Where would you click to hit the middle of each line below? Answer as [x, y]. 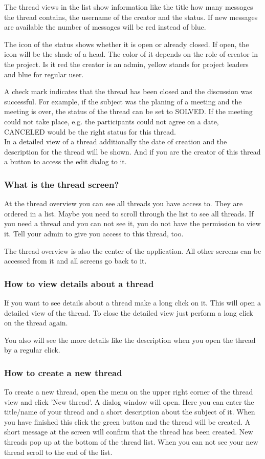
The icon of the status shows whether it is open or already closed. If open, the [127, 44]
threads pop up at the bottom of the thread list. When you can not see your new [131, 442]
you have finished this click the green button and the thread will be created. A [127, 421]
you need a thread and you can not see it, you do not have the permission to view [132, 223]
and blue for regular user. [44, 74]
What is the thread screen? [62, 184]
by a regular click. [32, 350]
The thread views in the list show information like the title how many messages [129, 7]
